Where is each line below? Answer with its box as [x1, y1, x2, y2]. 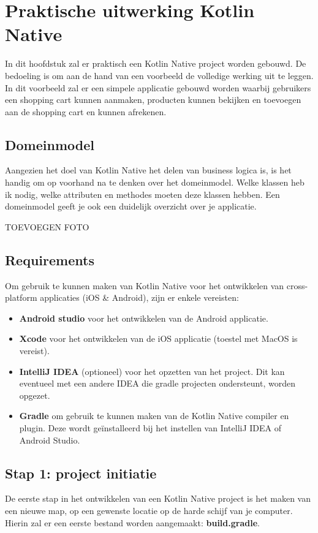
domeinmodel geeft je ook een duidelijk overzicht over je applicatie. [5, 200, 257, 213]
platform [5, 291, 37, 304]
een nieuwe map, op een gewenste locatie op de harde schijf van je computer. [5, 504, 293, 516]
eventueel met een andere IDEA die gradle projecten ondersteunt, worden [19, 377, 295, 390]
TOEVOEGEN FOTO [5, 220, 89, 233]
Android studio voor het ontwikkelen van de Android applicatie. [19, 311, 268, 324]
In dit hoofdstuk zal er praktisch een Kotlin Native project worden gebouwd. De [5, 57, 306, 70]
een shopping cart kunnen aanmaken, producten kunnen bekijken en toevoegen [5, 93, 301, 106]
